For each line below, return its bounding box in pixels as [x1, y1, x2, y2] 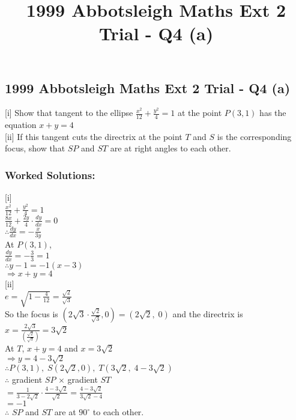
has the [259, 106, 286, 119]
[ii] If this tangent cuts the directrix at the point [5, 130, 183, 142]
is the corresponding [217, 130, 292, 142]
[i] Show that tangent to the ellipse [5, 106, 133, 119]
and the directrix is [172, 308, 243, 320]
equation [5, 118, 37, 131]
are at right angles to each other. [110, 142, 231, 154]
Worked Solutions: [5, 167, 95, 182]
